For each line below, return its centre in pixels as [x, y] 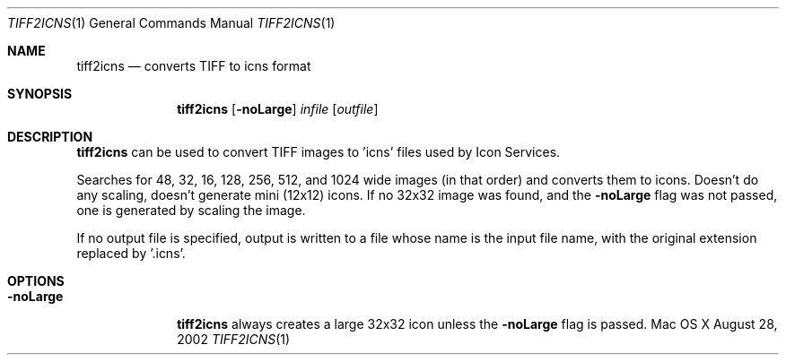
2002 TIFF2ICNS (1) [234, 339]
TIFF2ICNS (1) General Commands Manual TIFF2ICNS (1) [171, 23]
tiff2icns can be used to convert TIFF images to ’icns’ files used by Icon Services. [319, 152]
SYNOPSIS [40, 94]
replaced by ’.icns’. [131, 253]
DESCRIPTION [50, 137]
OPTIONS [36, 281]
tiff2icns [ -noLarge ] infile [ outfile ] [278, 109]
